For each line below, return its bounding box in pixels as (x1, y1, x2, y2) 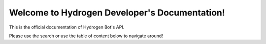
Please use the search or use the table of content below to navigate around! (9, 33, 164, 39)
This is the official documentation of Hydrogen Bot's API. (9, 24, 125, 30)
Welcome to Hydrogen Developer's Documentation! (9, 7, 225, 18)
